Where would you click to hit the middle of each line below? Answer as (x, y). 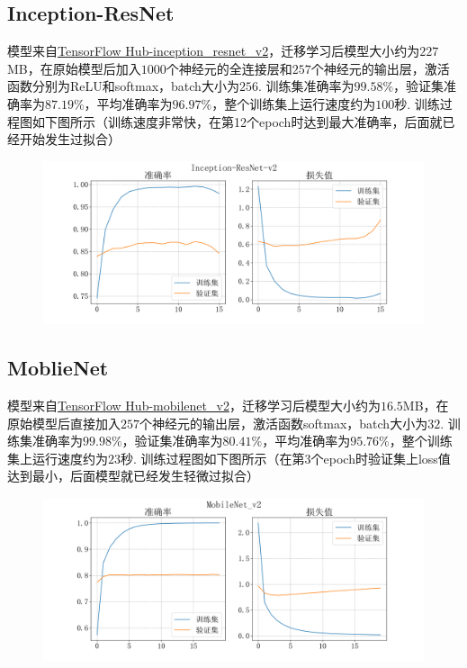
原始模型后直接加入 (64, 423)
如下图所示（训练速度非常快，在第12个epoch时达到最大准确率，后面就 (237, 121)
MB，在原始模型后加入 (74, 68)
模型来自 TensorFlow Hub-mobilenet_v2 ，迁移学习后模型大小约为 (194, 405)
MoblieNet (58, 368)
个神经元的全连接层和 (229, 68)
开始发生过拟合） (70, 139)
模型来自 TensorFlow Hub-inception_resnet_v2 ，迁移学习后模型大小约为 (214, 51)
